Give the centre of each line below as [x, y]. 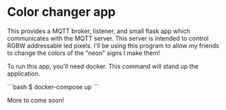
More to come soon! [36, 100]
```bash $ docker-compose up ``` [53, 87]
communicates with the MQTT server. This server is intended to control [108, 38]
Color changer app [61, 12]
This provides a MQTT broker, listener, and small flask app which [99, 31]
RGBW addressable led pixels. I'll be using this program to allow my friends [113, 45]
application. [24, 74]
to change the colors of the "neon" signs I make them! [83, 53]
